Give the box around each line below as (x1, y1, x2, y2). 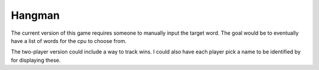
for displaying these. (11, 56, 61, 64)
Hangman (11, 9, 60, 22)
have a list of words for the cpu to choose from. (11, 37, 127, 44)
